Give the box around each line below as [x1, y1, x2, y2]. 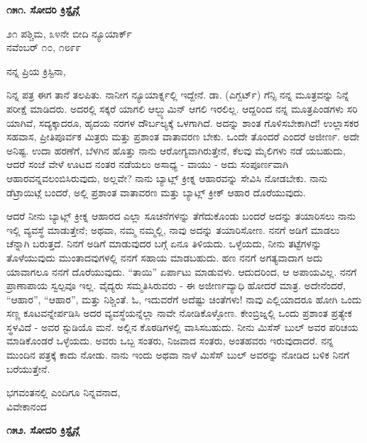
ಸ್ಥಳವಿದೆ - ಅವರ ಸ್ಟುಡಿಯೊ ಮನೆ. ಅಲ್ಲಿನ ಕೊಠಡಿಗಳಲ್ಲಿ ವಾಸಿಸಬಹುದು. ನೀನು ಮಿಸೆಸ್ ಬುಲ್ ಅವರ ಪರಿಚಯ [6, 319, 358, 334]
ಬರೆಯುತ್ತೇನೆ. [6, 361, 50, 376]
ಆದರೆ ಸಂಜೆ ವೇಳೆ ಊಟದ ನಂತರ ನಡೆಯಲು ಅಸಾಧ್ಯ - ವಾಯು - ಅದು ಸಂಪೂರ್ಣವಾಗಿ [6, 157, 289, 172]
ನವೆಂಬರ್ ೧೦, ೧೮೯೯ [6, 40, 82, 55]
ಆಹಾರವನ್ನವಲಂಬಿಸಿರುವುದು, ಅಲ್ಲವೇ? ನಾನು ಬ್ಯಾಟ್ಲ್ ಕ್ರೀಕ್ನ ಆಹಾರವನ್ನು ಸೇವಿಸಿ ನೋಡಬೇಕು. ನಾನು [6, 170, 328, 185]
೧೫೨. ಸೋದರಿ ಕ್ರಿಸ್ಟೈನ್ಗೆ [6, 422, 80, 437]
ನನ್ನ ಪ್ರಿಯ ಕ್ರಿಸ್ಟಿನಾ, [6, 63, 66, 78]
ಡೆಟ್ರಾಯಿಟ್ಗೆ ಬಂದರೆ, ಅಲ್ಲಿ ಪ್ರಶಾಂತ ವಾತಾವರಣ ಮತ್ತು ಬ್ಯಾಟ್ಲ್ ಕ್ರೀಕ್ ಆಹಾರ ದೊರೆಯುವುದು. [6, 184, 306, 199]
